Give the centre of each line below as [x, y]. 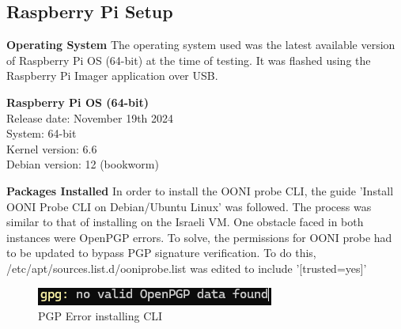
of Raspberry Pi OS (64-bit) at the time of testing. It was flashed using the [189, 60]
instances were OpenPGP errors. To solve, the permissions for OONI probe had [199, 237]
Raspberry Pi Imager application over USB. [112, 76]
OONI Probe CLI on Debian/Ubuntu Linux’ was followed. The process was [189, 206]
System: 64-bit [42, 133]
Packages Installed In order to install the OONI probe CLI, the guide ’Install [200, 190]
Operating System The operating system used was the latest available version [201, 45]
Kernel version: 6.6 [52, 148]
